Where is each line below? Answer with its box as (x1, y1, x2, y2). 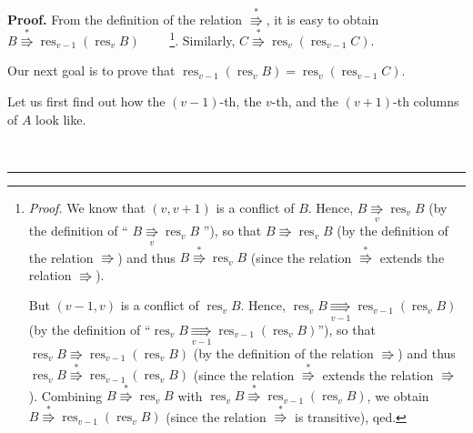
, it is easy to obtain (266, 9, 379, 28)
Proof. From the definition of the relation (7, 9, 243, 28)
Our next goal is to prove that (7, 61, 176, 80)
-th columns (393, 91, 459, 110)
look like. (35, 109, 86, 128)
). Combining (28, 386, 103, 405)
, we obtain (367, 386, 429, 405)
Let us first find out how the (7, 91, 166, 110)
